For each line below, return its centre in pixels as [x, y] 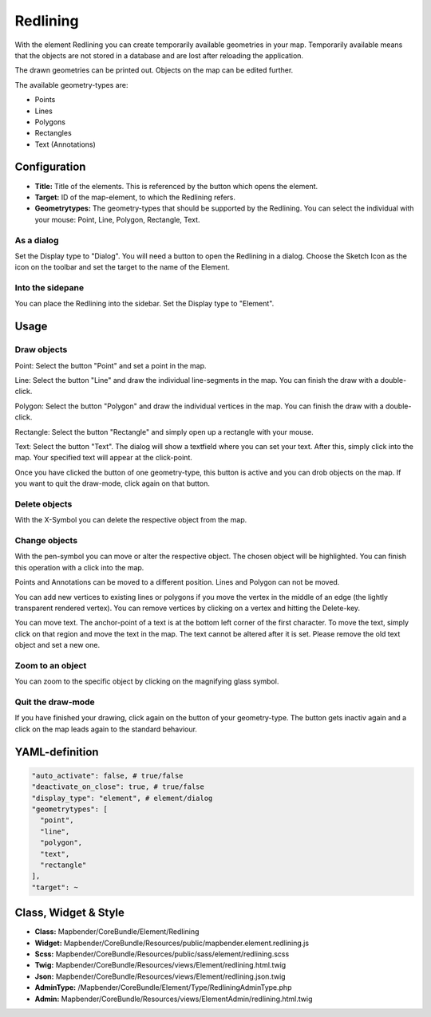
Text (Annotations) [65, 144]
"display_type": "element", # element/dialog [122, 798]
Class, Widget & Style [70, 913]
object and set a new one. [57, 645]
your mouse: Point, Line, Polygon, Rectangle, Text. [117, 219]
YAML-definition [57, 752]
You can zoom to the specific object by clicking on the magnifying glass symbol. [147, 681]
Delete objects [43, 504]
